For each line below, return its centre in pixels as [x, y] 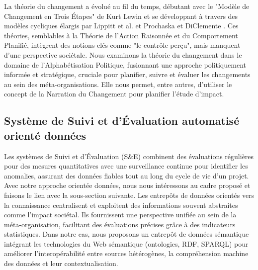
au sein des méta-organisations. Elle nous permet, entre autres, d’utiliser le [118, 84]
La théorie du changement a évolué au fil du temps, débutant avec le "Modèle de [127, 6]
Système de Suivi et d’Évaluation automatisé [122, 121]
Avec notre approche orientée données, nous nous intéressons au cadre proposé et [127, 185]
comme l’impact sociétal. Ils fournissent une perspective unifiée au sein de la [120, 215]
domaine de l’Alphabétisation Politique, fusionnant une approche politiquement [125, 64]
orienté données [45, 135]
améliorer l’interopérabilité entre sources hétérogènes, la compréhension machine [126, 253]
